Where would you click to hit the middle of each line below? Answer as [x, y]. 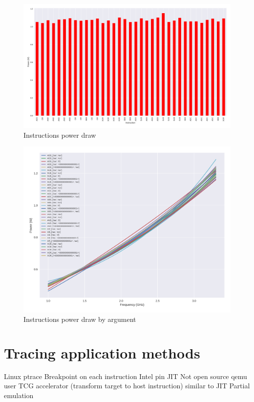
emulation [19, 395]
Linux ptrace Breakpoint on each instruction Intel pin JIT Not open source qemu [126, 376]
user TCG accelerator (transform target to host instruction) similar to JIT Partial [127, 386]
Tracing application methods [102, 352]
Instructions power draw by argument [80, 319]
